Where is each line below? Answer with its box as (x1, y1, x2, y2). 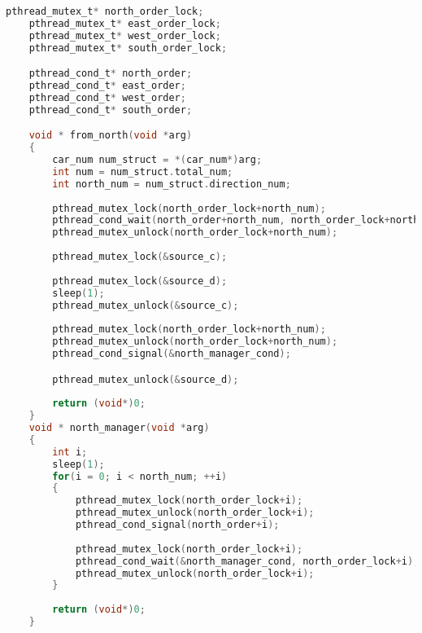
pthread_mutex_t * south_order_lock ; (28, 42, 228, 54)
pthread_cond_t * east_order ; (28, 80, 186, 92)
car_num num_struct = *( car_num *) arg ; (52, 154, 263, 166)
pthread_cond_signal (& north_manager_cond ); (52, 348, 291, 360)
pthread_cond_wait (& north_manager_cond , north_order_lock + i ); (75, 555, 420, 567)
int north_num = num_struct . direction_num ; (52, 178, 291, 190)
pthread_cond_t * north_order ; (28, 68, 193, 80)
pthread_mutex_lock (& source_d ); (52, 275, 228, 287)
